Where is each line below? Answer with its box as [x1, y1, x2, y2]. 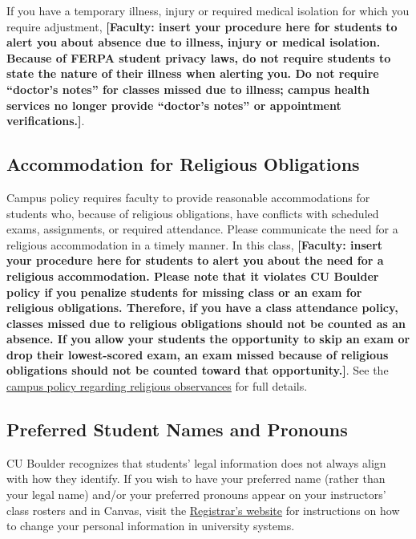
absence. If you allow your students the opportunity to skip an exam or [6, 330, 410, 347]
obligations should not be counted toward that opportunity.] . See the [6, 362, 389, 379]
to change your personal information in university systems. [6, 517, 295, 534]
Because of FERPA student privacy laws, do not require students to [6, 49, 391, 66]
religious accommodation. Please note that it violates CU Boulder [6, 267, 379, 284]
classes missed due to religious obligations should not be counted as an [6, 314, 406, 331]
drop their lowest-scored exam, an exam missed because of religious [6, 346, 389, 363]
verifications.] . [6, 112, 85, 129]
